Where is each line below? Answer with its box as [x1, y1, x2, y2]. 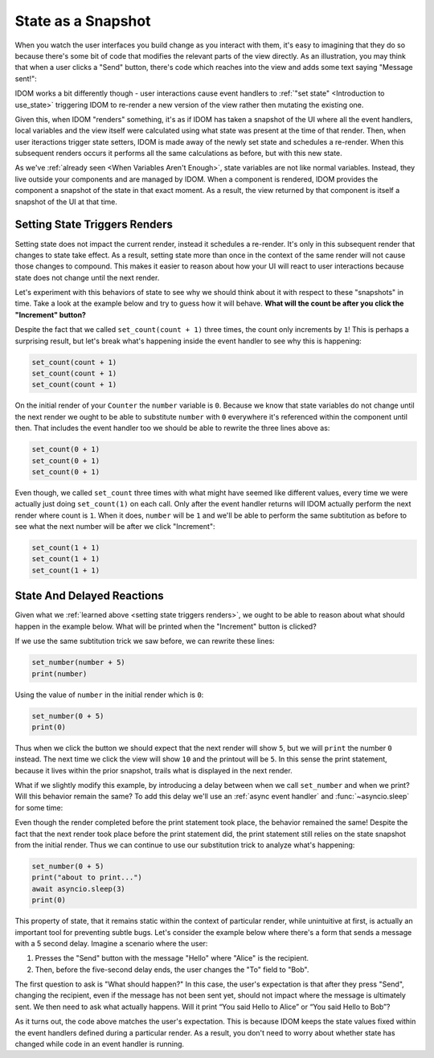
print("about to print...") [31, 873, 142, 882]
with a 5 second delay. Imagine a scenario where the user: [14, 938, 208, 948]
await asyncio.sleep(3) [31, 884, 126, 893]
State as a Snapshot [14, 12, 151, 30]
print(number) [31, 669, 88, 679]
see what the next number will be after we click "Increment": [14, 522, 215, 531]
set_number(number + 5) [31, 658, 126, 667]
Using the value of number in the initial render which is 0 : [14, 690, 204, 699]
